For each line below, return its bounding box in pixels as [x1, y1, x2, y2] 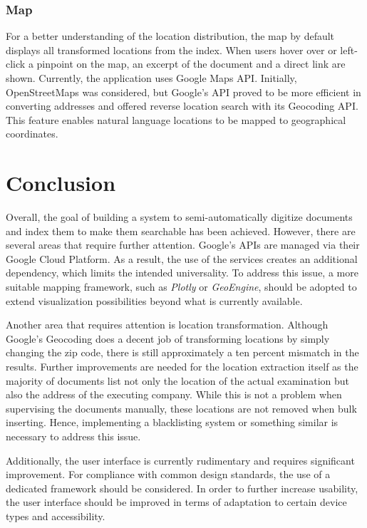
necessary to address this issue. [6, 429, 141, 443]
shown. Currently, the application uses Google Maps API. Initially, [6, 71, 297, 85]
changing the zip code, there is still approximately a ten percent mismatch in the [6, 345, 359, 360]
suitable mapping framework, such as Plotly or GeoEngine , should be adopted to [6, 279, 357, 294]
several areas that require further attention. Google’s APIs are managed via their [6, 237, 360, 252]
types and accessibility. [6, 508, 105, 523]
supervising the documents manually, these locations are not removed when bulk [6, 400, 357, 415]
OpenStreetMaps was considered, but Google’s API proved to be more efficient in [6, 84, 361, 99]
